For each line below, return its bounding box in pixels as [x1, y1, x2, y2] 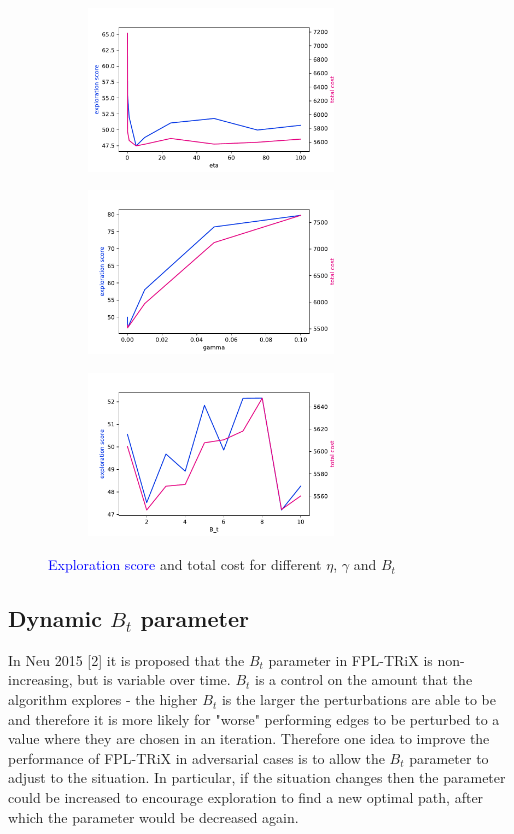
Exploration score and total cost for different [48, 554, 322, 575]
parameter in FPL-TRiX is [268, 649, 433, 670]
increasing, [8, 669, 73, 690]
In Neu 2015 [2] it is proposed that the [8, 649, 245, 670]
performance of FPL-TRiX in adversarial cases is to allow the [8, 747, 385, 768]
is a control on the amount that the [255, 669, 473, 690]
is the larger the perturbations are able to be [221, 689, 497, 710]
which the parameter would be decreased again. [8, 806, 299, 827]
